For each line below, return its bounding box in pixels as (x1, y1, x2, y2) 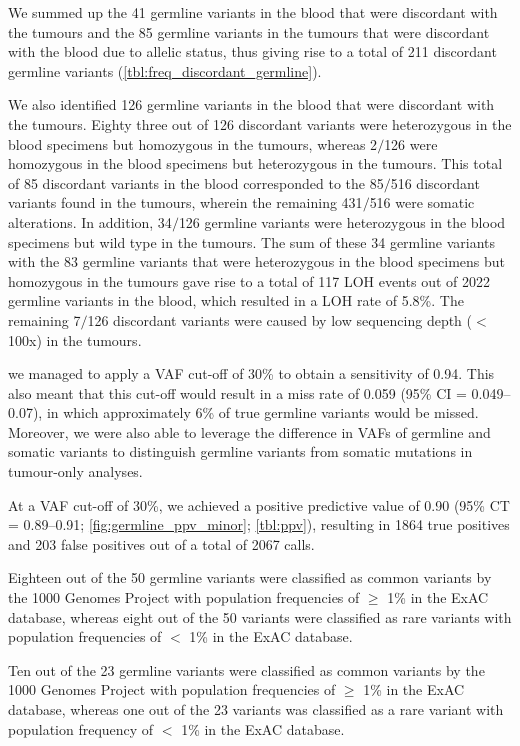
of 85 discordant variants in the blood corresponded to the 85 (8, 172, 384, 193)
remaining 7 (8, 309, 81, 330)
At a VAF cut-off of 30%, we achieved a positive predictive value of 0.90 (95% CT (8, 494, 510, 515)
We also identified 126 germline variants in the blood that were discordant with (8, 94, 495, 115)
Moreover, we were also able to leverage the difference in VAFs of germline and (8, 421, 491, 442)
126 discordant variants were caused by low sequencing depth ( (87, 309, 473, 330)
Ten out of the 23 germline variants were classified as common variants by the (8, 659, 485, 680)
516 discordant (390, 172, 480, 193)
